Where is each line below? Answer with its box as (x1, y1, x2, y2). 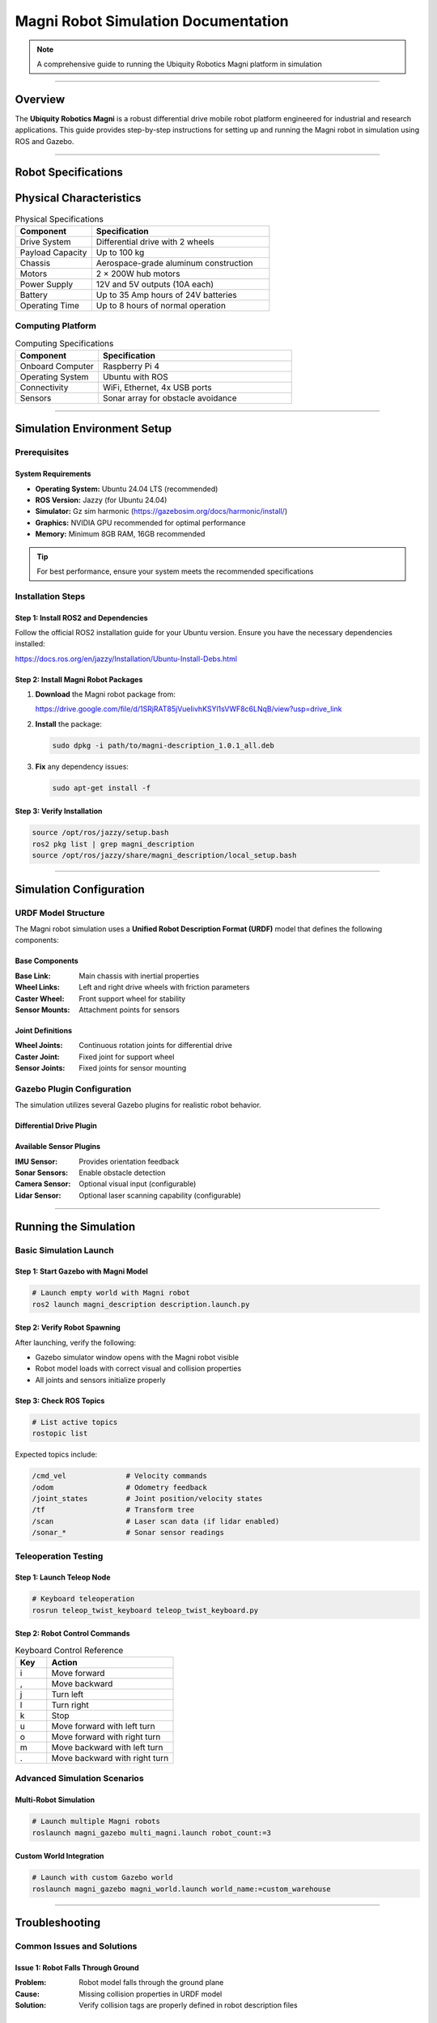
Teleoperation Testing (15, 1550, 104, 1562)
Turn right (51, 1699, 89, 1711)
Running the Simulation (15, 1219, 136, 1233)
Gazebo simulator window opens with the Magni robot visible (35, 1352, 239, 1363)
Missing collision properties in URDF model (78, 1989, 223, 1999)
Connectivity (19, 382, 69, 393)
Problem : (15, 1978, 47, 1987)
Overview (15, 92, 66, 106)
